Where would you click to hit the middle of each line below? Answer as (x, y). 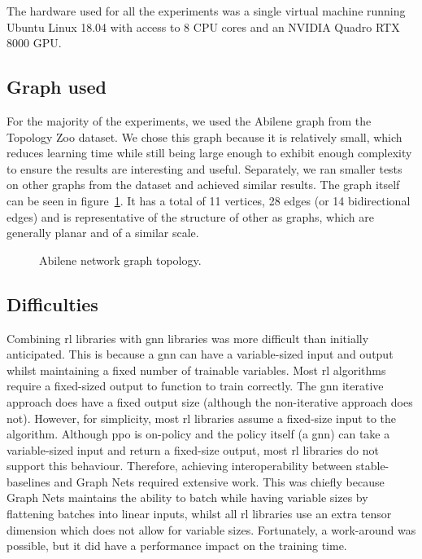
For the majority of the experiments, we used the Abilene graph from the (189, 120)
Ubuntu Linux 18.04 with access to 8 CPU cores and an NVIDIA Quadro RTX (203, 26)
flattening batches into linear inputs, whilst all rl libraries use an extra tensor (199, 514)
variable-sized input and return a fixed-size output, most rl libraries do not (193, 449)
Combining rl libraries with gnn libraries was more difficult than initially (188, 338)
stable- (372, 466)
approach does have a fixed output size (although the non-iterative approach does (210, 401)
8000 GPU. (34, 43)
